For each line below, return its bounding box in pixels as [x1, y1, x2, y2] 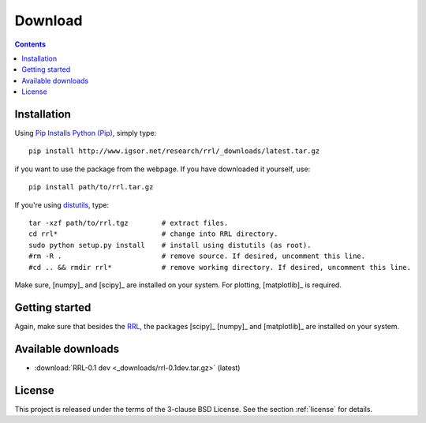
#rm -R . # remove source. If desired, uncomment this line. [28, 252, 366, 260]
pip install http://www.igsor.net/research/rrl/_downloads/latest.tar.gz [28, 147, 320, 155]
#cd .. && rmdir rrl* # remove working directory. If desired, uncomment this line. [28, 263, 412, 271]
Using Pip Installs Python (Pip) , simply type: [14, 129, 157, 138]
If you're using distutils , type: [14, 200, 110, 209]
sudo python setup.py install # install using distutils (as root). [28, 241, 312, 249]
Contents [14, 39, 47, 49]
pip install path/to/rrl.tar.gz [28, 182, 154, 192]
